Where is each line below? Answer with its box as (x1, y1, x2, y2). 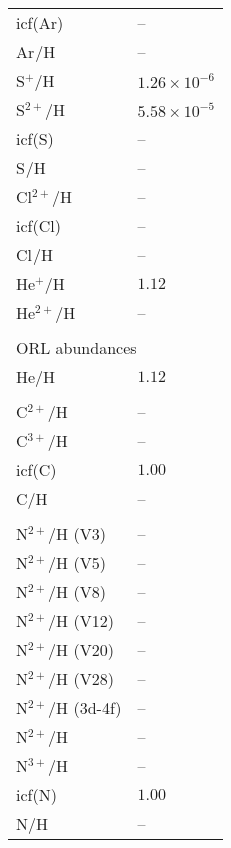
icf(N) (16, 783, 57, 806)
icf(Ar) (16, 11, 64, 34)
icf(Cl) (16, 214, 61, 237)
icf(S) (16, 127, 54, 150)
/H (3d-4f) (48, 696, 122, 719)
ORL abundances (16, 336, 137, 359)
